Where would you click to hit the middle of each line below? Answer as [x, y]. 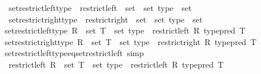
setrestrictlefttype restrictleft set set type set [100, 8]
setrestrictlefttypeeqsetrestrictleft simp [74, 53]
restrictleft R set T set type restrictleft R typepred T [116, 64]
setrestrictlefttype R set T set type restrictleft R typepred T [125, 30]
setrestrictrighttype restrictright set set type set [106, 19]
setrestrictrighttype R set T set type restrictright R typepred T [130, 41]
